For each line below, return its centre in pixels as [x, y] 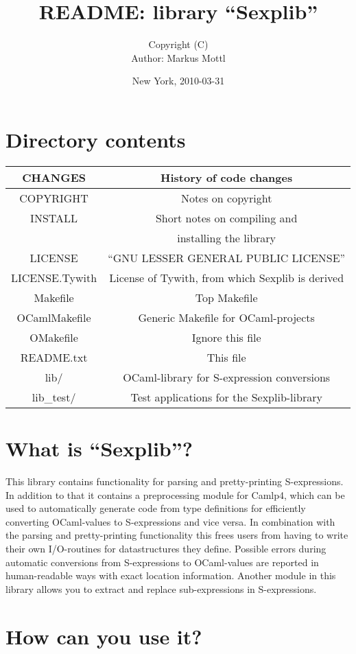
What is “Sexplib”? [99, 448]
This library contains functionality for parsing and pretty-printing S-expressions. [175, 481]
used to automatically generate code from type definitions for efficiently [156, 508]
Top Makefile [226, 297]
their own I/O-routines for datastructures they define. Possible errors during [166, 548]
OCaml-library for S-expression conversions [227, 377]
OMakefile [54, 337]
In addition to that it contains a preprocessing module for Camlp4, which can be [175, 494]
